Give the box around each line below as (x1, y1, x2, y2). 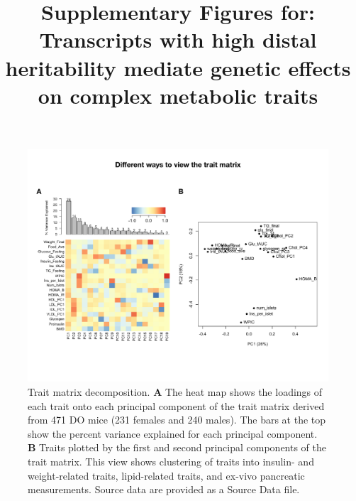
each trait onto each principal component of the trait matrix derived (28, 398, 325, 413)
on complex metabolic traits (38, 80, 318, 109)
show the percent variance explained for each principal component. (28, 426, 318, 441)
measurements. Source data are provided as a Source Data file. (28, 482, 300, 497)
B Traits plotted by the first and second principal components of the (28, 440, 327, 455)
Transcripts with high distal (39, 25, 317, 54)
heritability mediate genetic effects (5, 53, 351, 82)
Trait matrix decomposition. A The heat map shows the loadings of (28, 384, 323, 399)
